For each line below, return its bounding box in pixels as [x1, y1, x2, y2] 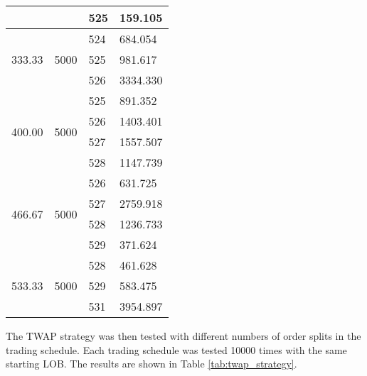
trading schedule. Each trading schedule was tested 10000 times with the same [6, 342, 347, 357]
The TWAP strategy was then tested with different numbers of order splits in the [6, 328, 361, 343]
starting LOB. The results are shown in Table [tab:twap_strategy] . [6, 356, 297, 371]
